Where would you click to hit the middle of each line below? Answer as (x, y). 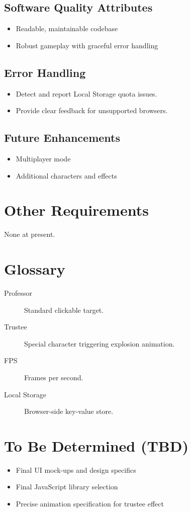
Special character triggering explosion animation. (100, 343)
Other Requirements (76, 210)
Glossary (35, 269)
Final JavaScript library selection (67, 487)
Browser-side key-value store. (69, 411)
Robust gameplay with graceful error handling (87, 45)
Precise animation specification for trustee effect (90, 504)
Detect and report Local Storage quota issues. (86, 93)
